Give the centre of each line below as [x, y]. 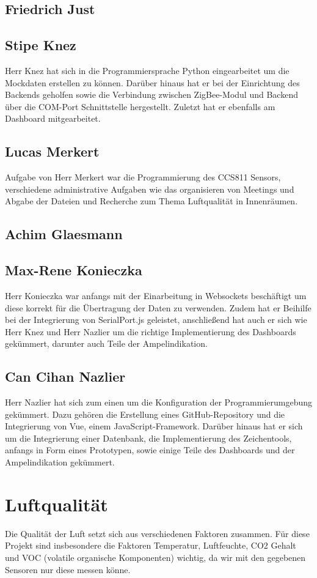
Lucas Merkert [52, 151]
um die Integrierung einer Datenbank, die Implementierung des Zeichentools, [148, 438]
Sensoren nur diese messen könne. [68, 569]
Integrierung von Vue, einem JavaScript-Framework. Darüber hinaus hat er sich [154, 426]
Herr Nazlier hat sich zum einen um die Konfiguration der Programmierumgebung [159, 402]
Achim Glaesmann [64, 234]
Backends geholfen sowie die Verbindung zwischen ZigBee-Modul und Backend [151, 94]
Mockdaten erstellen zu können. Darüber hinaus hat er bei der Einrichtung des [152, 82]
